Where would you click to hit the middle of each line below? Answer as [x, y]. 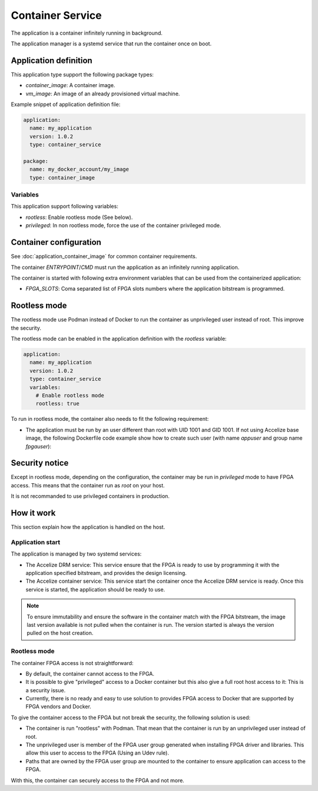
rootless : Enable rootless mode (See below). [79, 217]
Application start [36, 542]
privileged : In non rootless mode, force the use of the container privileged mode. [123, 225]
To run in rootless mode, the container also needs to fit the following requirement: [110, 419]
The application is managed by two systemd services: [76, 554]
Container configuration [56, 242]
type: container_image [62, 177]
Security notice [40, 463]
